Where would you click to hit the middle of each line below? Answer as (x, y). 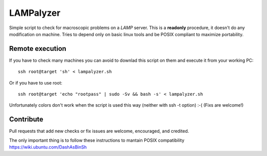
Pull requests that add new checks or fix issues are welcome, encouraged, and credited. (99, 131)
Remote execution (38, 49)
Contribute (26, 119)
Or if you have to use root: (36, 83)
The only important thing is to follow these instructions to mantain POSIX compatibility (97, 140)
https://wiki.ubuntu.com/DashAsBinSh (48, 147)
